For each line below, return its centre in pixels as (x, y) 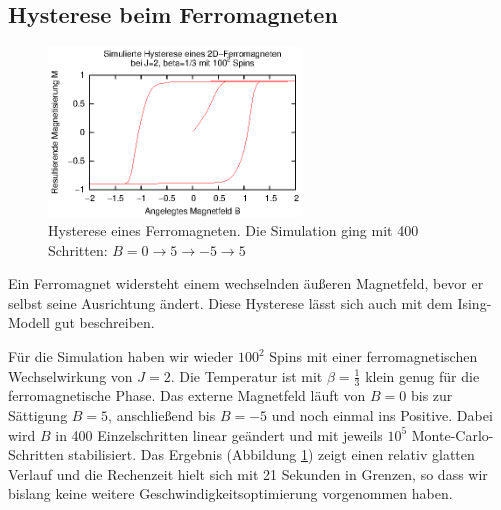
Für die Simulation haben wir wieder (121, 356)
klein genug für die (422, 375)
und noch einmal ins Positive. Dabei (382, 415)
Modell (29, 322)
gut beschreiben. (104, 322)
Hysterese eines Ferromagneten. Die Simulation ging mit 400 (233, 230)
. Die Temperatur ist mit (246, 375)
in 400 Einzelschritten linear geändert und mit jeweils (219, 434)
